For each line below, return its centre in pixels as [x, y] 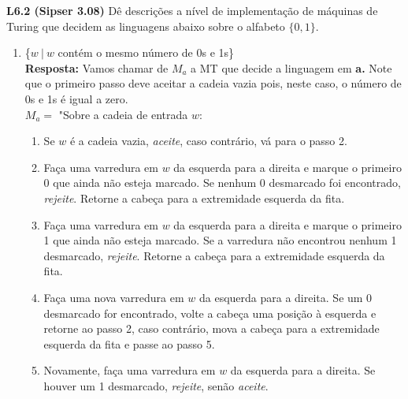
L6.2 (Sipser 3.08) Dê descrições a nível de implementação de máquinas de [192, 10]
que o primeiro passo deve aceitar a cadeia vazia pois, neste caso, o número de [213, 83]
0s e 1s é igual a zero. [76, 98]
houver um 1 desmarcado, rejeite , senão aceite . [156, 385]
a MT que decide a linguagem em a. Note [291, 67]
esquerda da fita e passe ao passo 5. [129, 343]
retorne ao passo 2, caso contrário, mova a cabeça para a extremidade [211, 328]
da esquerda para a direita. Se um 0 [286, 297]
